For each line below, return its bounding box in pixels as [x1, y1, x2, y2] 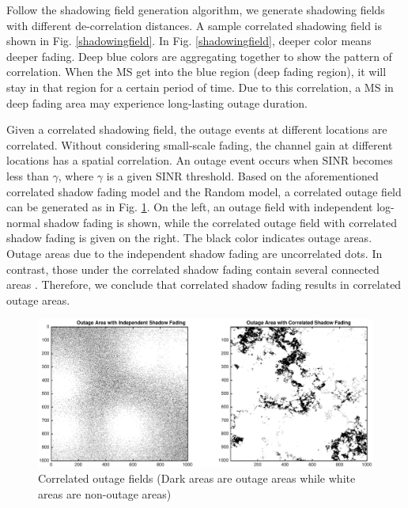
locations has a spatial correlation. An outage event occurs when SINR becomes [6, 152, 393, 169]
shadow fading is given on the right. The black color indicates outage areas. [6, 229, 372, 246]
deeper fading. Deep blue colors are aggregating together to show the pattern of [6, 47, 392, 64]
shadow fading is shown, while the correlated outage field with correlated [43, 214, 397, 230]
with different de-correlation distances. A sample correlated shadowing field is [6, 17, 383, 33]
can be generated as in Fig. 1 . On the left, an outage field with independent [6, 199, 373, 215]
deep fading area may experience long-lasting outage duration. [6, 94, 308, 111]
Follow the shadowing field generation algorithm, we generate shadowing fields [6, 2, 385, 17]
